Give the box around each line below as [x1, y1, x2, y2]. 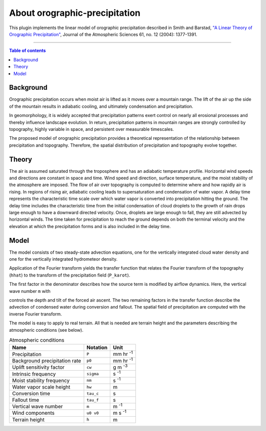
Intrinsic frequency [12, 370, 56, 377]
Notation [86, 344, 108, 351]
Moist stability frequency [12, 377, 70, 384]
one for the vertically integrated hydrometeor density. [9, 256, 118, 262]
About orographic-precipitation [9, 7, 140, 18]
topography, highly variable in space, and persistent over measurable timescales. [9, 126, 174, 132]
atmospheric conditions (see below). [9, 327, 84, 333]
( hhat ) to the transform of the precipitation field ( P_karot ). [9, 272, 131, 278]
